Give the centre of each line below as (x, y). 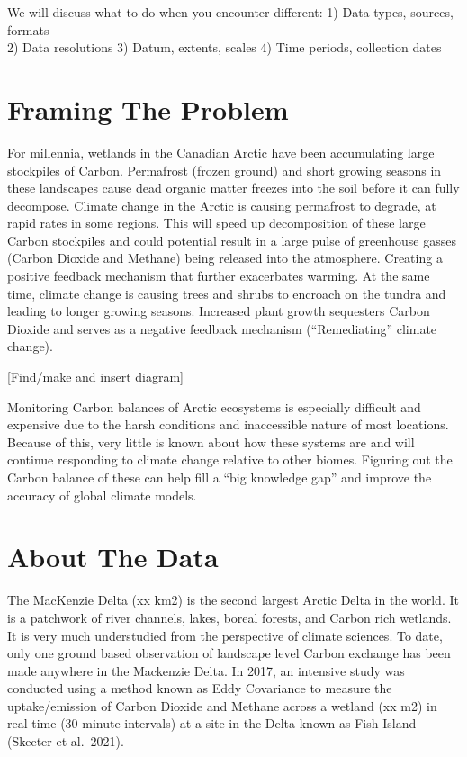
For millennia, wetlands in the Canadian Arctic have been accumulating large (221, 152)
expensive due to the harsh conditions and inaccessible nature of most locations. (228, 424)
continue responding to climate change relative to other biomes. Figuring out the (230, 460)
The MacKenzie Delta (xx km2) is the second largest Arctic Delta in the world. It (233, 600)
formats (28, 29)
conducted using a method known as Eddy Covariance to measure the (200, 688)
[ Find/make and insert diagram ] (96, 377)
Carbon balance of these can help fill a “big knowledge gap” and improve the (220, 477)
